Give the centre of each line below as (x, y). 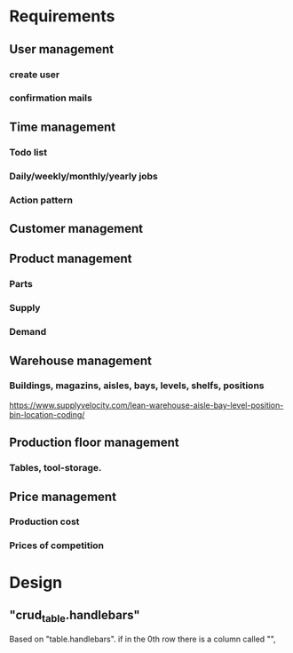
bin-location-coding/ (47, 414)
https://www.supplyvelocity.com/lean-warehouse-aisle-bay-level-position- (146, 405)
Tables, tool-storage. (55, 468)
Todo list (28, 152)
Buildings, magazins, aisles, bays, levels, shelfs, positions (137, 386)
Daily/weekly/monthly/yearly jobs (83, 176)
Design (36, 582)
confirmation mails (51, 98)
